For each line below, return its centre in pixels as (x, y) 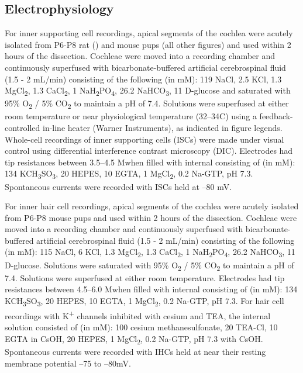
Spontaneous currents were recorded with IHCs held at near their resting (135, 352)
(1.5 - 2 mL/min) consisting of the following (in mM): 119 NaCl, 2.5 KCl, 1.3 (143, 79)
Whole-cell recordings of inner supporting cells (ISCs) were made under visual (144, 139)
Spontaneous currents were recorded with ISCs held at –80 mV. (118, 186)
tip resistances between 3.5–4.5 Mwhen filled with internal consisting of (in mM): (150, 162)
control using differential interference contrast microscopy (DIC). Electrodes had (149, 151)
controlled (23, 128)
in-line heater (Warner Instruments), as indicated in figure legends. (162, 128)
